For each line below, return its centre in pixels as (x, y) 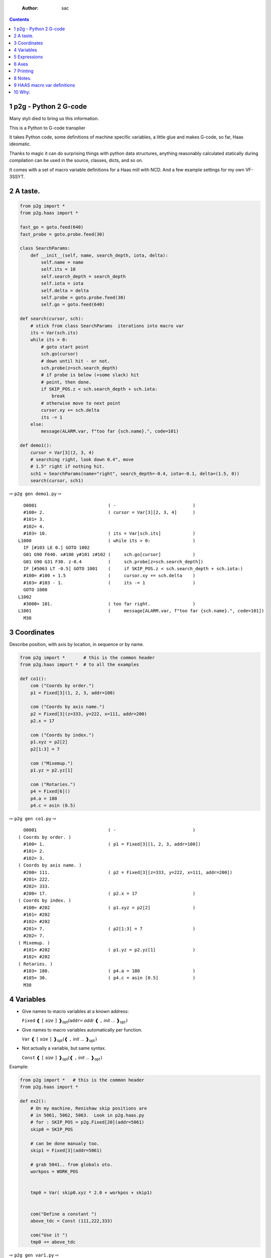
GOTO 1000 (35, 590)
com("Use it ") (49, 1235)
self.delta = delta (65, 290)
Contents (19, 20)
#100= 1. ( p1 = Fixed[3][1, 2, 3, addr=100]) (112, 844)
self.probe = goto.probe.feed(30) (83, 298)
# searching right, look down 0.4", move (82, 460)
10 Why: (22, 92)
